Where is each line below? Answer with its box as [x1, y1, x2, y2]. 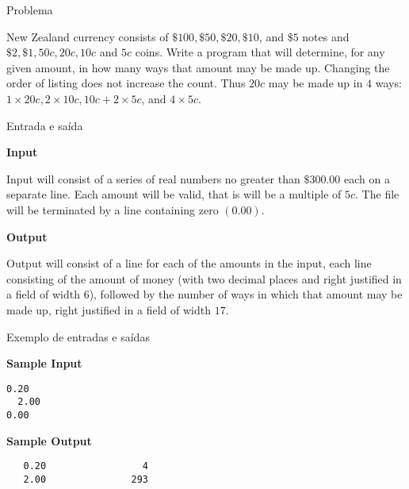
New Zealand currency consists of [6, 28, 169, 44]
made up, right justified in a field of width [6, 301, 211, 318]
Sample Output [6, 432, 92, 449]
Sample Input [6, 355, 82, 372]
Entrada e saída [6, 117, 83, 133]
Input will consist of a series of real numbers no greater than [6, 170, 300, 187]
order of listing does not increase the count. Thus [6, 75, 246, 91]
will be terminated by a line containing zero [6, 201, 219, 218]
